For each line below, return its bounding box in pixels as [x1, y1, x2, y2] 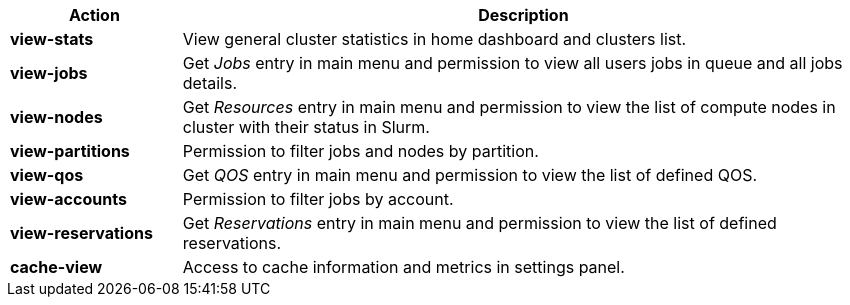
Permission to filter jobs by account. [182, 189, 454, 209]
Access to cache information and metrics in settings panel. [182, 257, 625, 277]
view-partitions [10, 141, 130, 161]
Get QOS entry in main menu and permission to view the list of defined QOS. [182, 165, 758, 185]
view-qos [10, 165, 84, 185]
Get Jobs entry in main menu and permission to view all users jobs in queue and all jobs [182, 53, 843, 73]
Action [68, 5, 120, 25]
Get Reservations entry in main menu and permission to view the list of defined [182, 213, 777, 233]
